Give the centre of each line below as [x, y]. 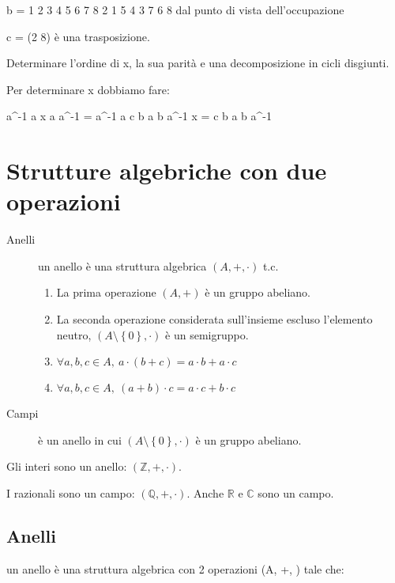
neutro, [74, 334]
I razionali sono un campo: [71, 493]
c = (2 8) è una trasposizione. [78, 36]
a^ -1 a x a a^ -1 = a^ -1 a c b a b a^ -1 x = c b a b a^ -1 [139, 116]
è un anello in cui [80, 439]
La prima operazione [106, 292]
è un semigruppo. [207, 334]
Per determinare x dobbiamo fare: [88, 89]
